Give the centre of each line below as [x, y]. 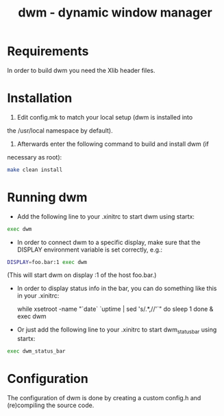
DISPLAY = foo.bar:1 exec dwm [47, 262]
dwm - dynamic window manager [115, 13]
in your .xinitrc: [38, 296]
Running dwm [47, 197]
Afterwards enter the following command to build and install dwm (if [113, 144]
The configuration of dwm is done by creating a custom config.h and [104, 398]
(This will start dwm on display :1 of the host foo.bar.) [82, 275]
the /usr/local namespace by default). [60, 130]
